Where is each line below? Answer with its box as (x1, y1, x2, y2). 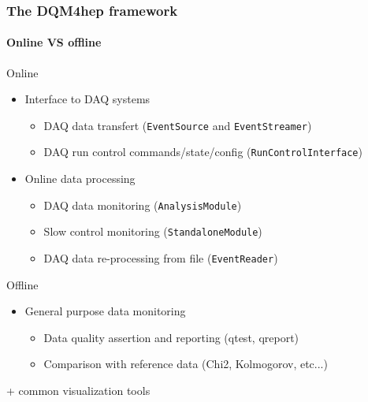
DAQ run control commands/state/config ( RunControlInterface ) (43, 143, 362, 160)
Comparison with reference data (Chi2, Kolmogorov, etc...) (43, 355, 328, 372)
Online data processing (24, 170, 136, 187)
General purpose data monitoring (24, 303, 186, 319)
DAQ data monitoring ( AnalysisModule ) (43, 196, 242, 213)
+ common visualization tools (6, 382, 151, 399)
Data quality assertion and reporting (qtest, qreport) (43, 329, 299, 345)
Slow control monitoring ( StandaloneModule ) (43, 223, 262, 240)
